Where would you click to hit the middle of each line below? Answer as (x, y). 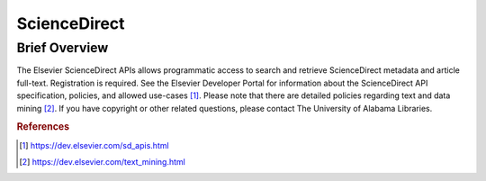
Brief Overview (63, 48)
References (43, 127)
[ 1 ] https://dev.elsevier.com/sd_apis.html (94, 145)
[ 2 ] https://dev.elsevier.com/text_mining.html (103, 162)
